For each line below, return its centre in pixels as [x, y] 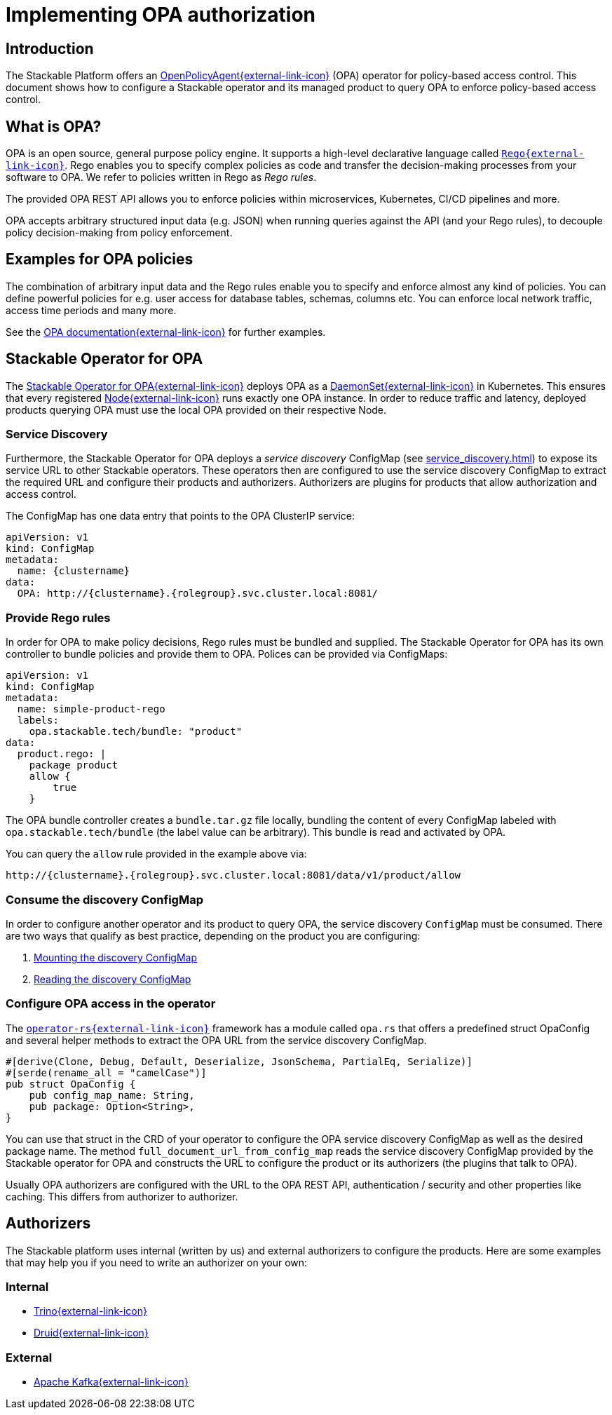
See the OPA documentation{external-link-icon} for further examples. [166, 332]
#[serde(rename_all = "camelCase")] [106, 1072]
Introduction [50, 48]
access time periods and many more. [91, 310]
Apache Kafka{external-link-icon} [111, 1382]
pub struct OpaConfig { [71, 1084]
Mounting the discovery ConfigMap [115, 957]
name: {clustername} [74, 571]
